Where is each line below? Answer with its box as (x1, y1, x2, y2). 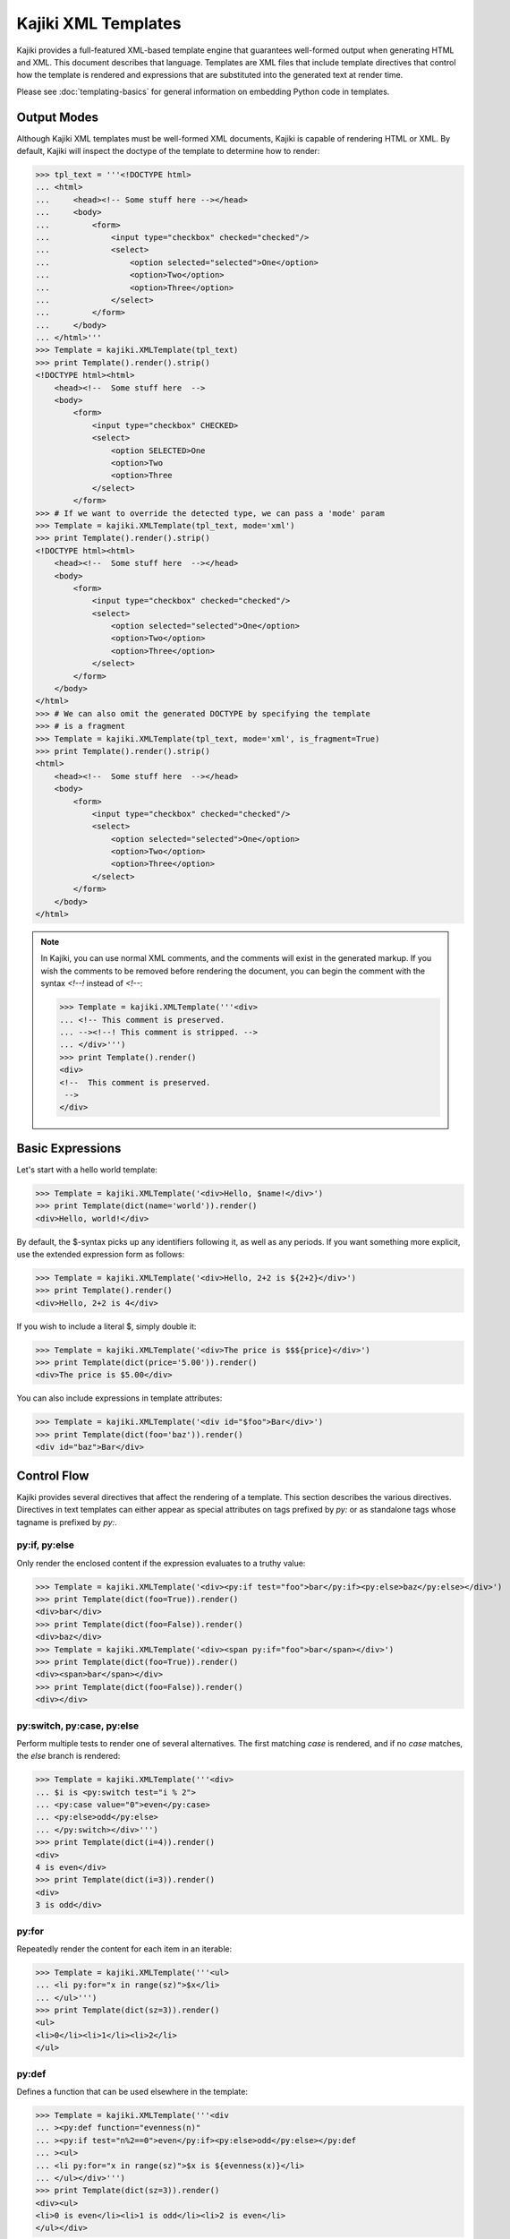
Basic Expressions (16, 1140, 122, 1155)
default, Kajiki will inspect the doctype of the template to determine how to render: (16, 146, 320, 157)
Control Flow (16, 1468, 89, 1483)
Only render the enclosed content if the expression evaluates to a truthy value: (16, 1557, 306, 1568)
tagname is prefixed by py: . (16, 1516, 118, 1527)
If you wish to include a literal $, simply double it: (16, 1321, 197, 1332)
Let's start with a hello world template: (16, 1164, 158, 1175)
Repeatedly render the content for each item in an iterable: (16, 1943, 233, 1954)
